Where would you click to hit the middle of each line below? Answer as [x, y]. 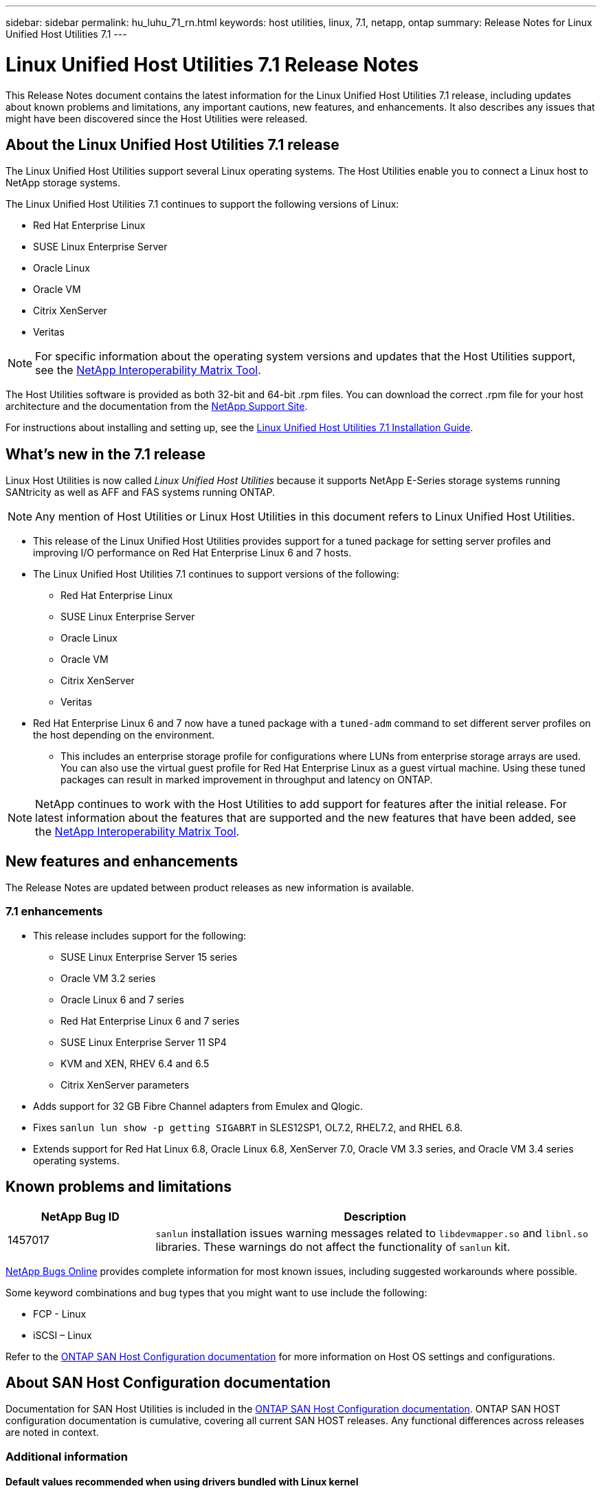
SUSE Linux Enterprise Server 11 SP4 [144, 1042]
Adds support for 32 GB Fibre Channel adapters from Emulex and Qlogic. [198, 1106]
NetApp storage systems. [63, 183]
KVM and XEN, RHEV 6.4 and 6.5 [135, 1063]
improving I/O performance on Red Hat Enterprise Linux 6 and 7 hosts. [192, 553]
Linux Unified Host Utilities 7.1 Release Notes [212, 64]
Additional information [67, 1456]
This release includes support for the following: [140, 935]
